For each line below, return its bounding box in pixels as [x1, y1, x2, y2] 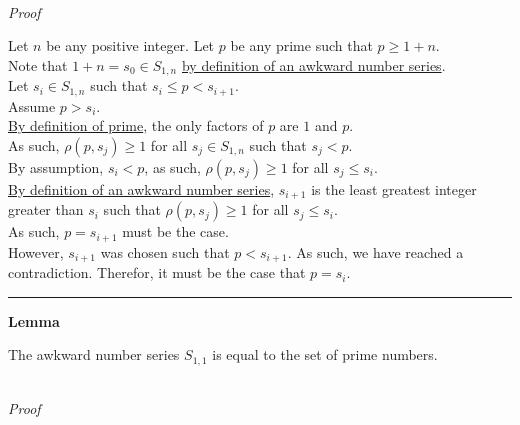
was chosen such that [100, 241, 230, 262]
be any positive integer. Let [46, 35, 215, 56]
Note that [8, 54, 68, 75]
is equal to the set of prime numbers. [212, 344, 438, 365]
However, [8, 241, 64, 262]
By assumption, [8, 156, 104, 177]
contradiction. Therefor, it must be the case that [8, 262, 306, 283]
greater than [8, 199, 84, 220]
